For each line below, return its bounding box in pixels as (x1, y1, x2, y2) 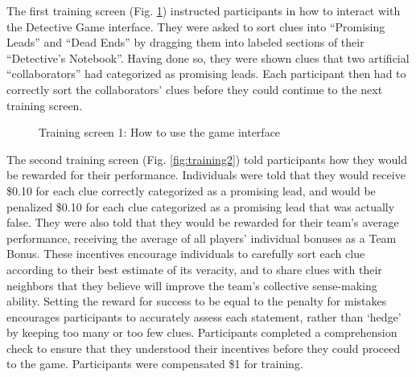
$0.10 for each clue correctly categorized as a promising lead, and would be (6, 182, 376, 199)
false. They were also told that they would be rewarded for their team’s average (6, 214, 399, 231)
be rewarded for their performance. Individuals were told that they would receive (6, 166, 406, 183)
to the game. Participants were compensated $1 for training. (6, 355, 303, 372)
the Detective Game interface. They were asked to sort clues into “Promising (6, 18, 385, 35)
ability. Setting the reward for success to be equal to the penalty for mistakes (6, 293, 387, 309)
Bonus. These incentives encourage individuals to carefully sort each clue (6, 245, 365, 262)
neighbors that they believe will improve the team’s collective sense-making (6, 277, 377, 293)
